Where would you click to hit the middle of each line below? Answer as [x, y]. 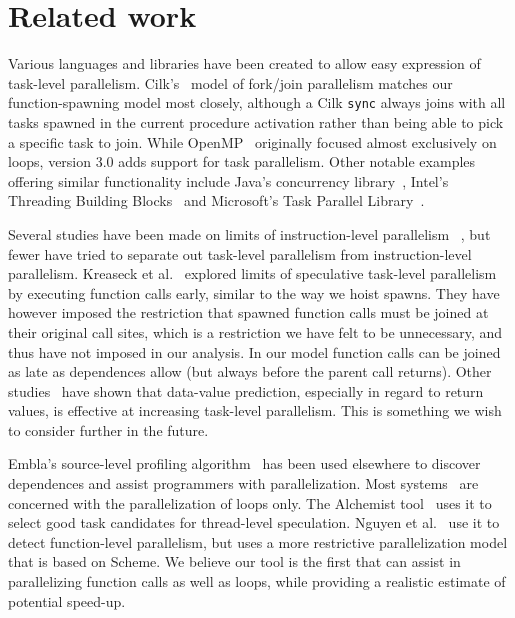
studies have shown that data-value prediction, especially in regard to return [246, 390]
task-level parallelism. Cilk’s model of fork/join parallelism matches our [230, 82]
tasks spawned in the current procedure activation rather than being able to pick [256, 121]
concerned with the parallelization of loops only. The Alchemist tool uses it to [250, 502]
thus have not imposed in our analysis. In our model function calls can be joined [254, 351]
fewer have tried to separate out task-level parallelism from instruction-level [240, 253]
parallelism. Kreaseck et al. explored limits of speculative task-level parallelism [252, 273]
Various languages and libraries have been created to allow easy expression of [244, 63]
